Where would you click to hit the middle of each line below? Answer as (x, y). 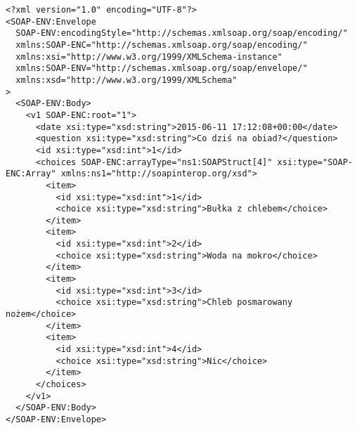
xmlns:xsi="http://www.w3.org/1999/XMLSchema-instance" (149, 57)
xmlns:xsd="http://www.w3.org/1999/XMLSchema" (126, 80)
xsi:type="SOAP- (315, 162)
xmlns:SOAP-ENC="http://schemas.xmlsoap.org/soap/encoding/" (162, 45)
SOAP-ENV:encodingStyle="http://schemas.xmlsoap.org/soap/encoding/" (182, 33)
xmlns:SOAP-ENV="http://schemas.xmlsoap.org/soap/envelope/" (162, 69)
